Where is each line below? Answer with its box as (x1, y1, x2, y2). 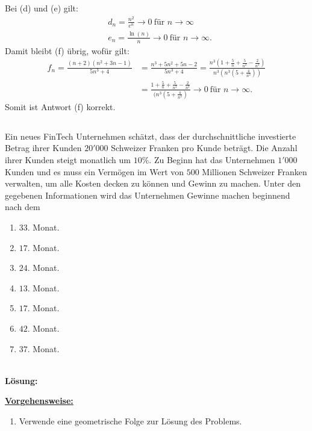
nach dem (5, 200, 40, 213)
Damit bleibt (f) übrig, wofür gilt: (5, 44, 129, 57)
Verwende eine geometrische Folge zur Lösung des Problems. (19, 414, 242, 427)
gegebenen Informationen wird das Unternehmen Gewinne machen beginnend (5, 188, 290, 201)
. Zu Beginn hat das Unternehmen (149, 153, 275, 166)
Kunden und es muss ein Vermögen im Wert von (5, 165, 184, 178)
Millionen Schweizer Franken (202, 165, 307, 178)
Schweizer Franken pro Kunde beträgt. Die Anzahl (111, 141, 298, 154)
